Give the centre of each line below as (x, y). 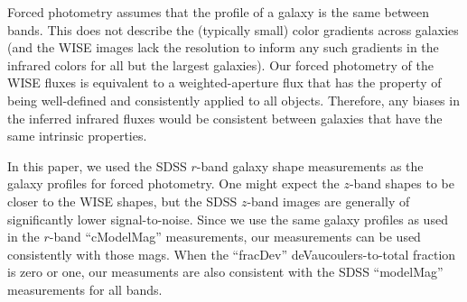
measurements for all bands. (85, 289)
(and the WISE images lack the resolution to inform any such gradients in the (223, 47)
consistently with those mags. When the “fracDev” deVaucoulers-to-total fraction (232, 254)
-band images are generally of (328, 201)
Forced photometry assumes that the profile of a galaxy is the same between (218, 12)
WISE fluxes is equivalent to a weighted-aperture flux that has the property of (224, 82)
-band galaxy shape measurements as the (310, 165)
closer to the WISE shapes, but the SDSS (122, 201)
